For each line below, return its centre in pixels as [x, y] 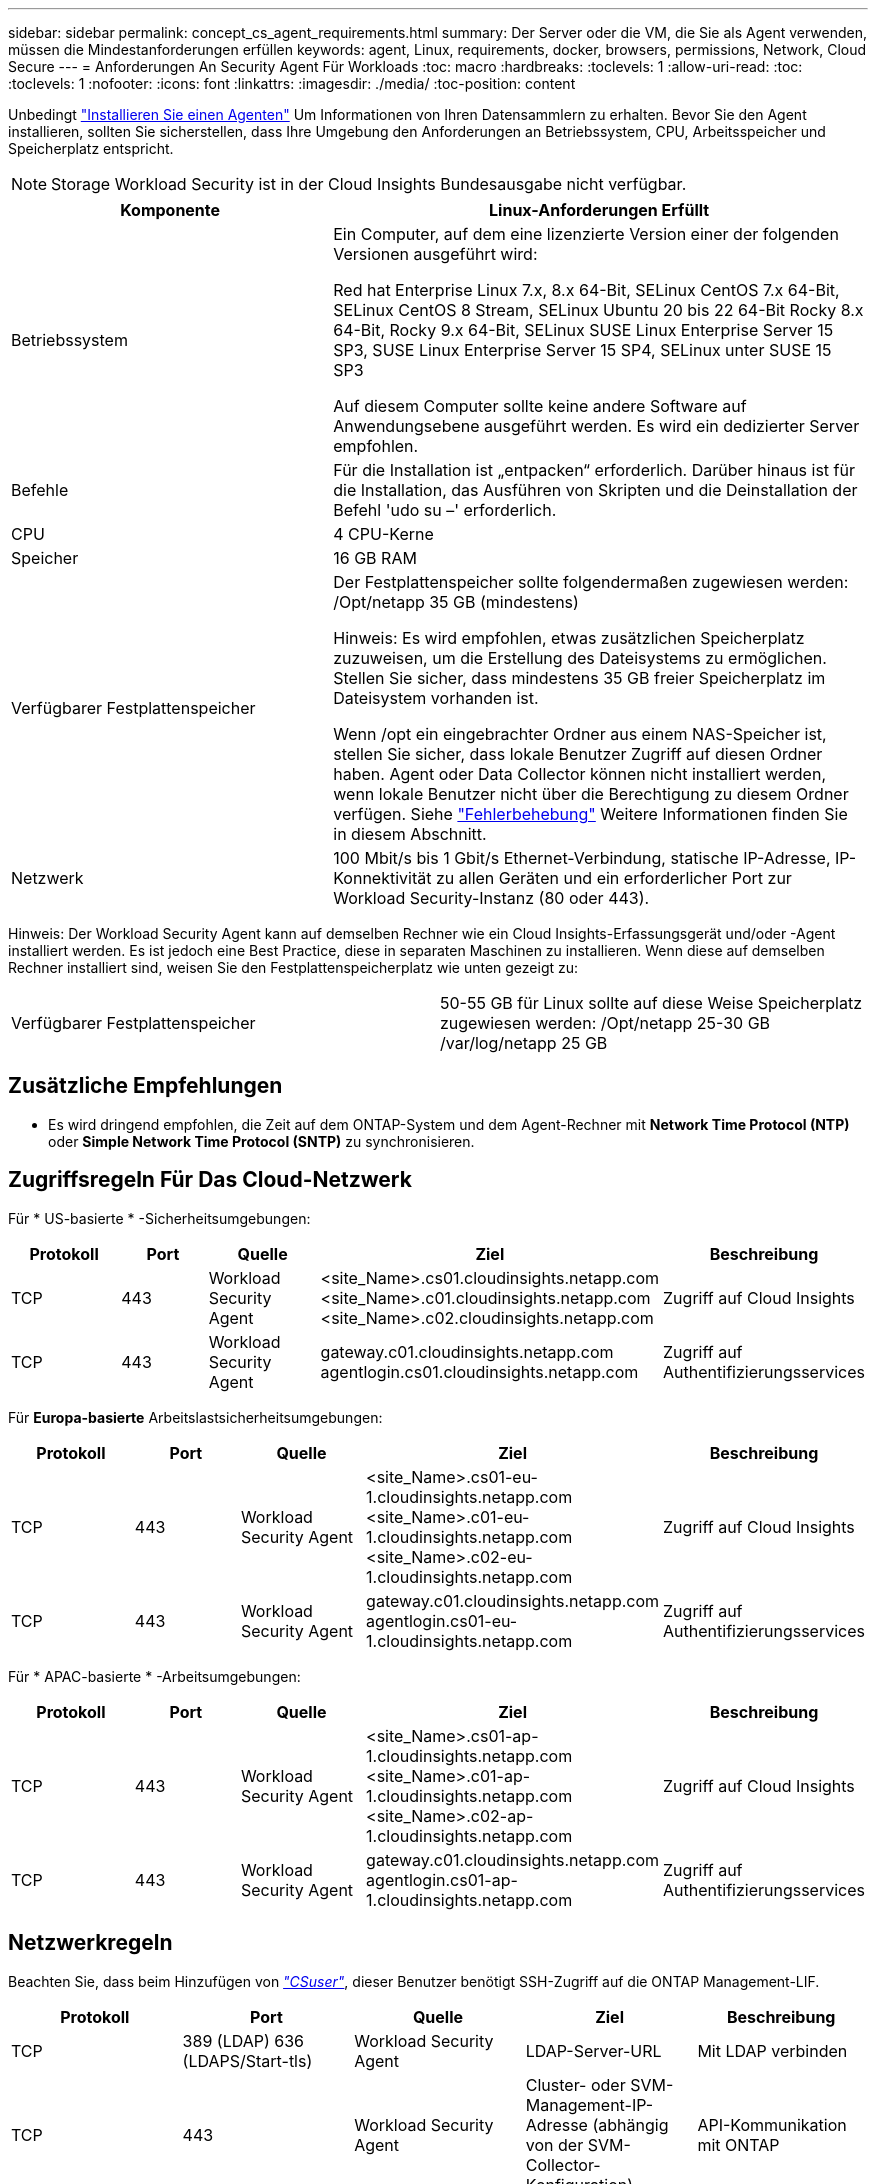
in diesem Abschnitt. [410, 834]
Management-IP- [589, 2104]
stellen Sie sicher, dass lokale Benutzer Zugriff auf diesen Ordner [578, 754]
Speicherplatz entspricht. [91, 148]
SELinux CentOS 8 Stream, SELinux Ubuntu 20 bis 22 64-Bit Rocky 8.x [598, 310]
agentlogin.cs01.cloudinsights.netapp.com [479, 1371]
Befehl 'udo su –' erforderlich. [445, 510]
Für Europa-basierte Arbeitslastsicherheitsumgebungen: [195, 1417]
